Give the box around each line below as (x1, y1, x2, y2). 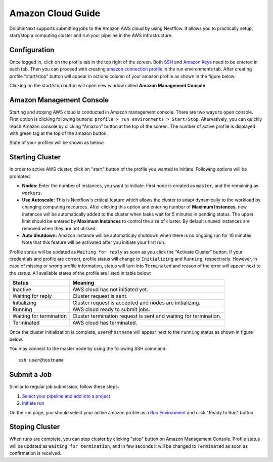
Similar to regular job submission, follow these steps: (9, 383, 119, 390)
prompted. (9, 173, 31, 180)
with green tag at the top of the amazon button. (9, 130, 108, 136)
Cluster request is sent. (72, 293, 128, 300)
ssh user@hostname (18, 358, 64, 363)
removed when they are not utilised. (22, 225, 97, 231)
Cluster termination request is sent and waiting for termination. (72, 312, 222, 319)
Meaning (72, 279, 95, 287)
